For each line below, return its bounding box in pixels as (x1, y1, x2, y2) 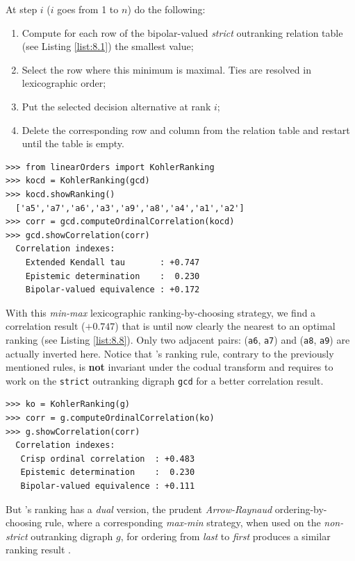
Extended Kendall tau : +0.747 (25, 257, 200, 267)
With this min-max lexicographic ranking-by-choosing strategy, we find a (6, 305, 316, 319)
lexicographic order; (22, 76, 106, 90)
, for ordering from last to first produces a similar (120, 528, 331, 543)
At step (6, 2, 38, 16)
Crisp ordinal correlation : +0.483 (20, 453, 195, 464)
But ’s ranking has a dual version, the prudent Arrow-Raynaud (6, 501, 272, 516)
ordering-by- (274, 501, 327, 516)
